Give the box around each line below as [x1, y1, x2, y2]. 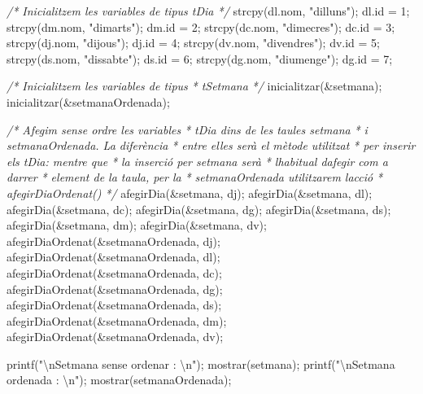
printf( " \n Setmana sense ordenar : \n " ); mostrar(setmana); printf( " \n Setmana [7, 355, 395, 372]
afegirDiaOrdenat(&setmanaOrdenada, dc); [7, 264, 222, 281]
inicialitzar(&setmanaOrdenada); [7, 93, 170, 110]
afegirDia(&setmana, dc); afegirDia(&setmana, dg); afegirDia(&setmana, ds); [7, 200, 391, 217]
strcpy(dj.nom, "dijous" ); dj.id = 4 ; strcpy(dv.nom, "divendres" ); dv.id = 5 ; [7, 34, 381, 51]
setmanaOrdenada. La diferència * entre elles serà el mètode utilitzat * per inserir [7, 137, 416, 154]
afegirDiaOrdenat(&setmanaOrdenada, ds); [7, 296, 222, 313]
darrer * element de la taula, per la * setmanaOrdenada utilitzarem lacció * [7, 169, 383, 186]
